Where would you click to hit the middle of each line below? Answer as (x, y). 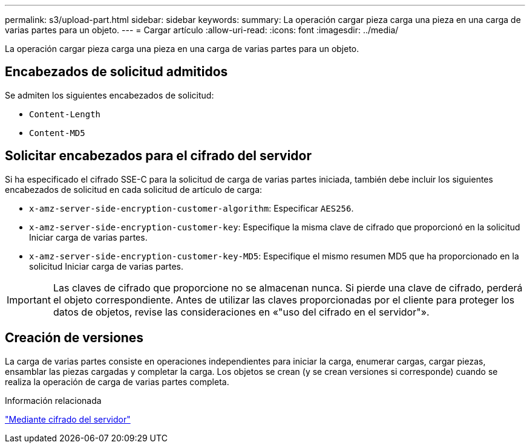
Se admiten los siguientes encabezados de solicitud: (110, 95)
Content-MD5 (57, 133)
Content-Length (65, 114)
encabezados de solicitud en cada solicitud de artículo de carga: (134, 189)
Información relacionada (53, 400)
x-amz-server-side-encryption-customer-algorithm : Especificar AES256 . (191, 208)
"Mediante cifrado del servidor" (68, 419)
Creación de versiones (74, 338)
